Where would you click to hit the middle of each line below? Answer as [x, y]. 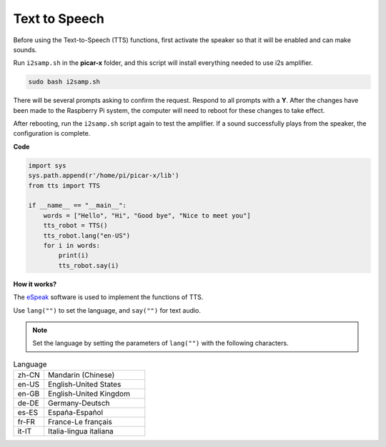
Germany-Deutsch [79, 403]
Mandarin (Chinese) [81, 375]
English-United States [84, 384]
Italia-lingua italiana [80, 431]
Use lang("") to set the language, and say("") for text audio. [107, 310]
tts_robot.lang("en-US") [87, 235]
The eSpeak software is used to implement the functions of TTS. [108, 297]
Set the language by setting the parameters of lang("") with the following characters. [160, 343]
